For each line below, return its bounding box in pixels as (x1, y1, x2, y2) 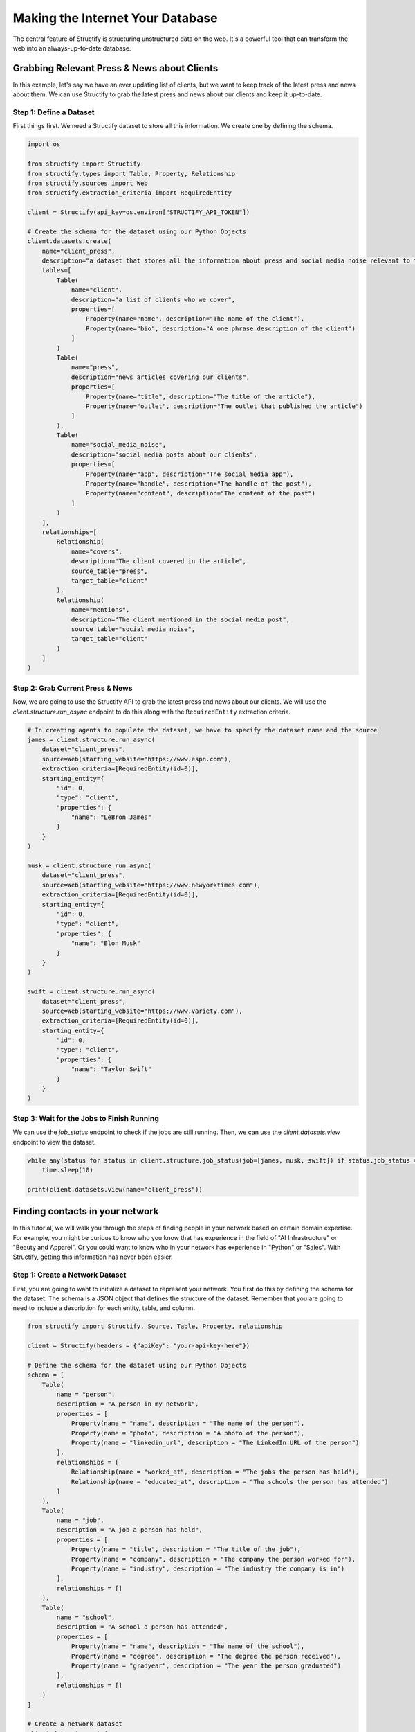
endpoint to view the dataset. (12, 1138, 96, 1146)
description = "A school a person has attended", (56, 1623, 228, 1631)
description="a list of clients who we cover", (71, 295, 236, 303)
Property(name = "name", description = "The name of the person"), (71, 1420, 305, 1427)
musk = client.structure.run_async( (27, 862, 152, 869)
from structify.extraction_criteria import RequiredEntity (27, 189, 232, 197)
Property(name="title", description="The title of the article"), (85, 392, 316, 400)
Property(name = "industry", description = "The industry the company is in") (71, 1565, 345, 1573)
